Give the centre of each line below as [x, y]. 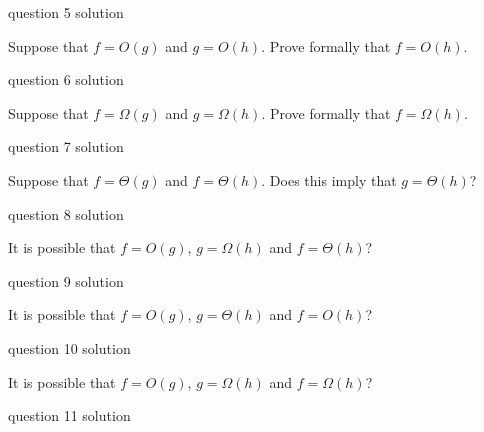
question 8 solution [66, 213]
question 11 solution [69, 415]
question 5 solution [66, 12]
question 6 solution [66, 79]
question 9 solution [66, 280]
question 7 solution [66, 146]
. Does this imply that [329, 179]
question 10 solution [69, 347]
